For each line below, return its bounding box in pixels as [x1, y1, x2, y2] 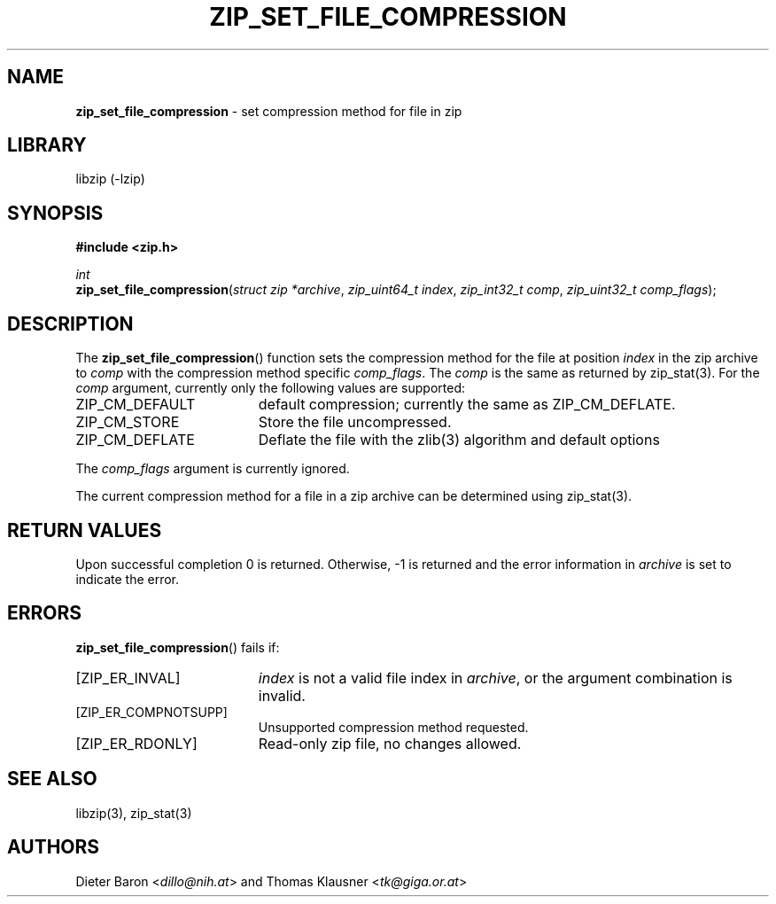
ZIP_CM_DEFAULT [75, 395, 196, 414]
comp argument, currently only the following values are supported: [75, 380, 466, 396]
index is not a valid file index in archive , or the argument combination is [258, 668, 733, 687]
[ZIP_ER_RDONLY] [75, 734, 198, 752]
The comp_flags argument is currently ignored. [75, 461, 350, 477]
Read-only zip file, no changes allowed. [258, 734, 522, 752]
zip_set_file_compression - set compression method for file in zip [75, 103, 462, 119]
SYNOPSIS [7, 201, 104, 224]
